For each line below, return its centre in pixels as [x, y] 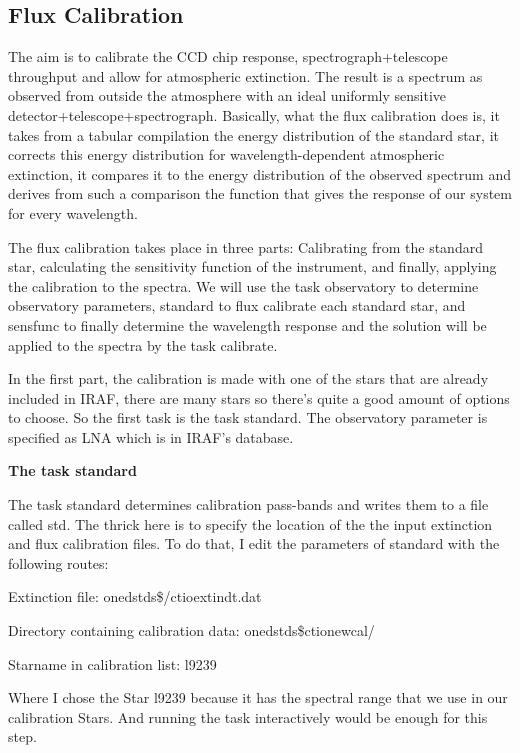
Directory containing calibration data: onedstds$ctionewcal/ [191, 630]
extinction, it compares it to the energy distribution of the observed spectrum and [259, 173]
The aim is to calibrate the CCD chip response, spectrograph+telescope [228, 56]
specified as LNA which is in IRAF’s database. [151, 436]
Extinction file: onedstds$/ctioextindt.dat [135, 596]
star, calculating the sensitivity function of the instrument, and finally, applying [252, 266]
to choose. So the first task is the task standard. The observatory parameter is [248, 417]
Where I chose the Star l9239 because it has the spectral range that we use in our [258, 697]
